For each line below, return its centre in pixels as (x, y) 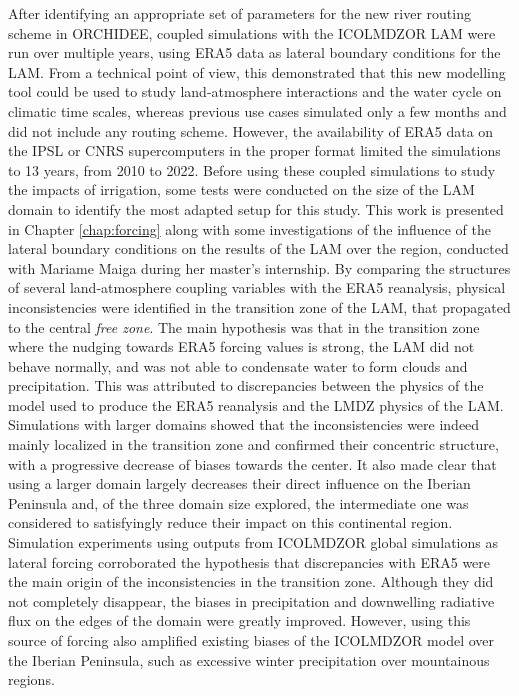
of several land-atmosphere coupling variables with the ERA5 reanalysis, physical (257, 287)
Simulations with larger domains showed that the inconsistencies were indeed (244, 424)
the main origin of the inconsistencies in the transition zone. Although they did (251, 581)
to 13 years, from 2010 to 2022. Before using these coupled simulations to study (252, 169)
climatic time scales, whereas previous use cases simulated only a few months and (257, 110)
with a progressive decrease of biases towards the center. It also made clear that (252, 463)
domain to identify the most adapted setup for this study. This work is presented (256, 208)
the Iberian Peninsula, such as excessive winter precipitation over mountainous (249, 659)
